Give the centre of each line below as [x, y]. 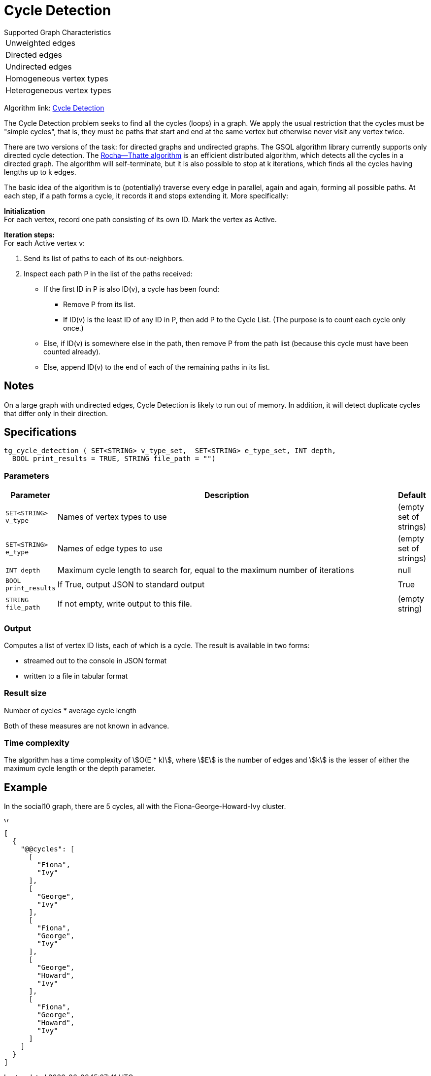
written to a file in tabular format [76, 676]
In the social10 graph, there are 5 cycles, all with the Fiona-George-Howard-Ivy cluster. [145, 807]
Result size [25, 693]
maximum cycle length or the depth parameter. [80, 769]
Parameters [27, 476]
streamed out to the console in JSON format [95, 660]
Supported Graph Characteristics [58, 32]
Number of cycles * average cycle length [70, 710]
